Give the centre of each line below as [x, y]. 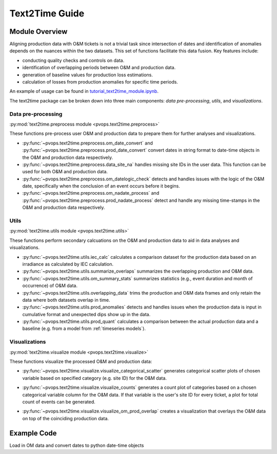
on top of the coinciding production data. [66, 418]
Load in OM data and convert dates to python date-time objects [77, 445]
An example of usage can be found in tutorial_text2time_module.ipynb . [84, 91]
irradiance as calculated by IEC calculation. [68, 264]
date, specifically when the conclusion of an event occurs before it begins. [101, 186]
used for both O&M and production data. [65, 172]
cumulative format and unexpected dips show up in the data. [86, 314]
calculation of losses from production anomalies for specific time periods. [100, 82]
